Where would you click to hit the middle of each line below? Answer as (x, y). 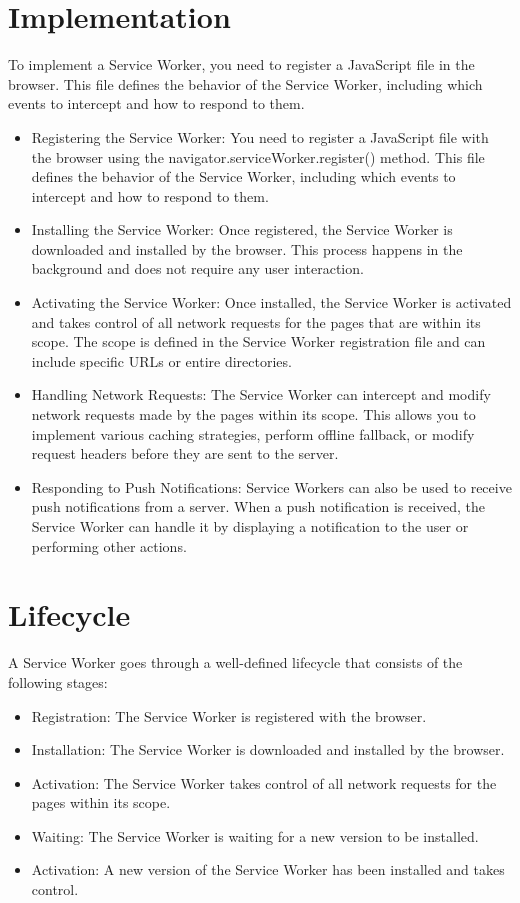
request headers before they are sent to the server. (185, 453)
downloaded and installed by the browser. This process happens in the (247, 248)
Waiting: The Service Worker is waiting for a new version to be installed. (255, 835)
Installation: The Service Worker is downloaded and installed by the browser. (268, 749)
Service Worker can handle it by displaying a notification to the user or (250, 526)
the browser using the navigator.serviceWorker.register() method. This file (258, 156)
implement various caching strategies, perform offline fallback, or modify (253, 433)
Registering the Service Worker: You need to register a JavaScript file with (260, 136)
